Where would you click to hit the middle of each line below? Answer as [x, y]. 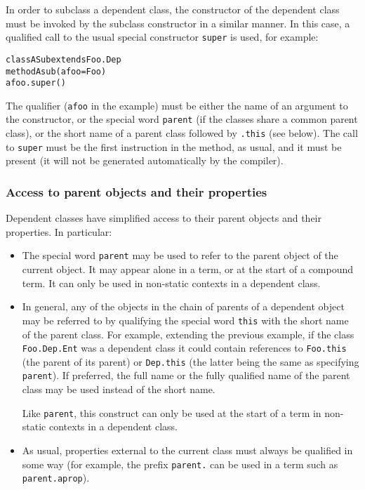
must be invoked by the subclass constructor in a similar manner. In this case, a [178, 23]
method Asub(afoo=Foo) [56, 71]
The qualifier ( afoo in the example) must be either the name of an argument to [177, 105]
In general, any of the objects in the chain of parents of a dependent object [183, 306]
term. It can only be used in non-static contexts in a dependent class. [171, 283]
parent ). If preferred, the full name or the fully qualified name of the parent [186, 375]
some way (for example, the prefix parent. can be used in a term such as [180, 464]
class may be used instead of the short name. [119, 389]
